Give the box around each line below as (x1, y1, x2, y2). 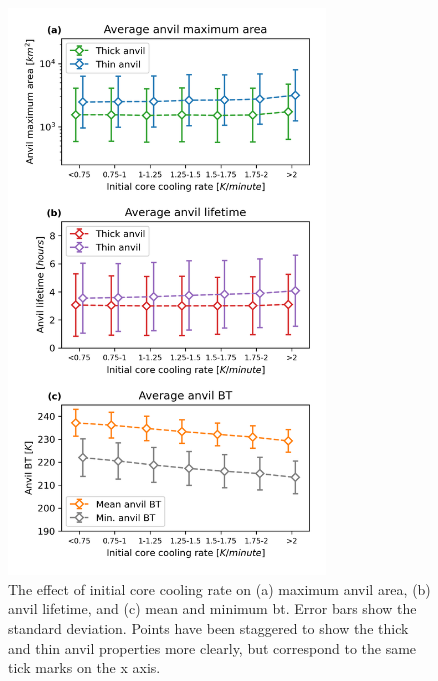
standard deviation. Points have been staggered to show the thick (8, 618, 409, 639)
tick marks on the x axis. (8, 657, 161, 678)
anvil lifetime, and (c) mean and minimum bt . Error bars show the (8, 598, 417, 619)
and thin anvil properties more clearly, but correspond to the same (8, 637, 417, 658)
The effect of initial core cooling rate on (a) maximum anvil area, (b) (8, 578, 431, 599)
